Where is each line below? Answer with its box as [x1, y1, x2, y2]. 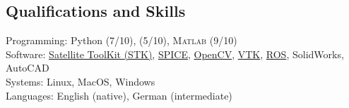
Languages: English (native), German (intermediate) [6, 88, 232, 102]
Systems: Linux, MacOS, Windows [6, 74, 155, 88]
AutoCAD [6, 60, 49, 75]
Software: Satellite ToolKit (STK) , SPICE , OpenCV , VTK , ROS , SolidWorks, [6, 46, 344, 61]
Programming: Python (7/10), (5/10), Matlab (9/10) [6, 33, 237, 48]
